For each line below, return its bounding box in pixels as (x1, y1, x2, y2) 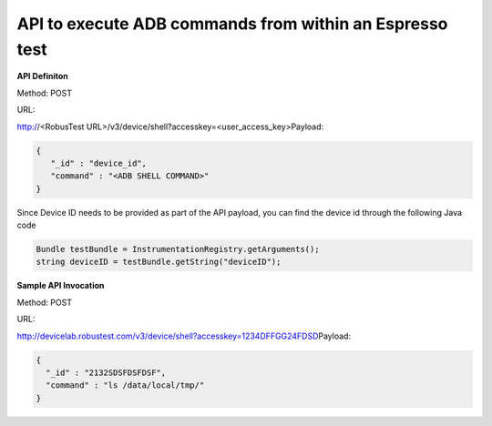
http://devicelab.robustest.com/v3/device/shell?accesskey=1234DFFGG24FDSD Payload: (16, 330, 351, 341)
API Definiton (16, 71, 68, 82)
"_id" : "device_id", (50, 157, 148, 168)
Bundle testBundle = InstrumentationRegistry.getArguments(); (36, 244, 320, 255)
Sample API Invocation (16, 280, 105, 291)
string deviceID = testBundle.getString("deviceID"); (36, 257, 282, 268)
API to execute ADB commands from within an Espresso (16, 14, 448, 34)
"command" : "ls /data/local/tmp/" (46, 380, 205, 390)
